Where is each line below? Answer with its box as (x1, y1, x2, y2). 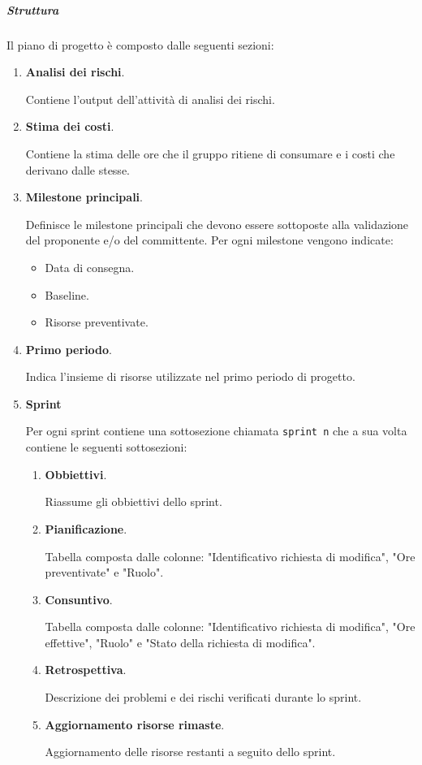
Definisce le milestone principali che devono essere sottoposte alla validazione (25, 215, 409, 232)
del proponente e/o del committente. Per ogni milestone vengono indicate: (25, 231, 394, 249)
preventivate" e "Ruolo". (45, 564, 164, 581)
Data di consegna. (45, 258, 135, 275)
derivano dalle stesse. (25, 161, 130, 178)
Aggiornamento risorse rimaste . (45, 715, 225, 733)
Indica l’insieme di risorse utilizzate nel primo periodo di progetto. (25, 368, 355, 385)
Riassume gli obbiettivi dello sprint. (45, 493, 222, 510)
